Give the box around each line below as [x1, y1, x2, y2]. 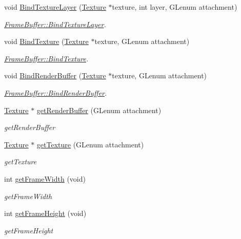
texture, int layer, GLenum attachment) [112, 2, 237, 12]
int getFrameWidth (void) [4, 173, 86, 184]
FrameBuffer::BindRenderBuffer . [4, 87, 107, 98]
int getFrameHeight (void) [4, 208, 87, 219]
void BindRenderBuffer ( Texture [4, 70, 106, 81]
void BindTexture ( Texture [4, 36, 89, 47]
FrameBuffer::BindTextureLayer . [4, 18, 106, 29]
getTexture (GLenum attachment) [36, 139, 144, 149]
